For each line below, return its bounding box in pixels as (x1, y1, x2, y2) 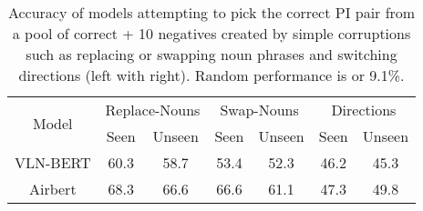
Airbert (28, 178, 77, 199)
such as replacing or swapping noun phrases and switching (26, 44, 397, 65)
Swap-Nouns (220, 99, 299, 120)
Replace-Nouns (105, 99, 201, 120)
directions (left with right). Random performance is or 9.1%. (18, 65, 405, 85)
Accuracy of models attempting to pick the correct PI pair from (7, 2, 416, 23)
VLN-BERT (15, 152, 91, 173)
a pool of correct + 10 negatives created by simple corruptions (12, 23, 411, 44)
